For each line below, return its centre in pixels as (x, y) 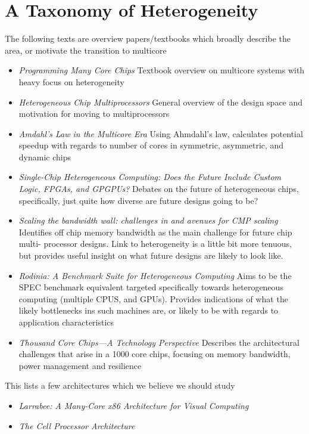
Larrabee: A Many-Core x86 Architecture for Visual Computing (134, 405)
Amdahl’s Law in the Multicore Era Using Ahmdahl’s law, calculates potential (161, 133)
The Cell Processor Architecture (77, 425)
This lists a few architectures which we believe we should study (120, 385)
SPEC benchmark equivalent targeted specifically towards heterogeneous (151, 287)
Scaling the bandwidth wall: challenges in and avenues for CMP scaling (148, 220)
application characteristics (66, 322)
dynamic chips (45, 156)
